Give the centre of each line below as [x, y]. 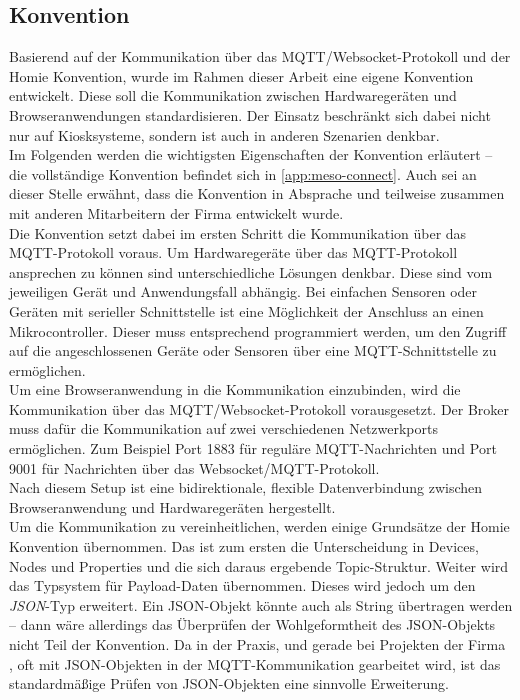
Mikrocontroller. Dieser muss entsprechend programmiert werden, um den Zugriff [258, 330]
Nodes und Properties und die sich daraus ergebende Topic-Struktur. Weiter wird [259, 565]
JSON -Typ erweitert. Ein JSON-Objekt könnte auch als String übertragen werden [261, 604]
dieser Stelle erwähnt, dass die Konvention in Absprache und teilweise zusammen [257, 193]
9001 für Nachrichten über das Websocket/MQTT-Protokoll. [194, 467]
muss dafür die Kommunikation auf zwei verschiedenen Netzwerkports [224, 428]
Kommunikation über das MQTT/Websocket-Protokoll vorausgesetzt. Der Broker [259, 408]
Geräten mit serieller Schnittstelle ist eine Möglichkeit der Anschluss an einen [246, 310]
